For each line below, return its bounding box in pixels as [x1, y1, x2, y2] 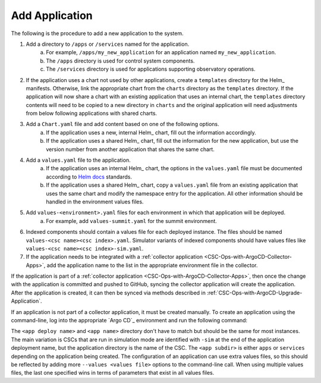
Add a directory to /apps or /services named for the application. [26, 40, 190, 48]
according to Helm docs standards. [46, 173, 132, 180]
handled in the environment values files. [46, 198, 144, 205]
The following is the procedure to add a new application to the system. [11, 30, 184, 37]
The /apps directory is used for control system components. [46, 57, 195, 64]
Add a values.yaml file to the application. [26, 156, 131, 164]
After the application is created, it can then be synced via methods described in [11, 289, 206, 296]
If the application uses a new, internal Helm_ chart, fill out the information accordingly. [46, 128, 256, 136]
